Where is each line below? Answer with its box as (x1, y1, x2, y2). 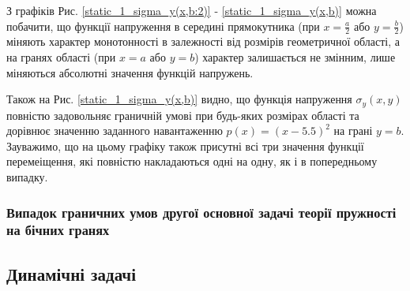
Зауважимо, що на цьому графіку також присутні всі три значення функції (6, 137, 364, 154)
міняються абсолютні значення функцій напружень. (6, 64, 254, 80)
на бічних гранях (6, 220, 110, 240)
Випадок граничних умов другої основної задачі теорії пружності (6, 202, 397, 222)
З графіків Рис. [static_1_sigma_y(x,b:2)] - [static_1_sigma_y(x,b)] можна (6, 2, 377, 18)
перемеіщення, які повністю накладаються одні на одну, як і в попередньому (6, 153, 378, 170)
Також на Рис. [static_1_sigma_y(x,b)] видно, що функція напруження (6, 91, 352, 107)
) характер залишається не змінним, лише (194, 49, 396, 65)
